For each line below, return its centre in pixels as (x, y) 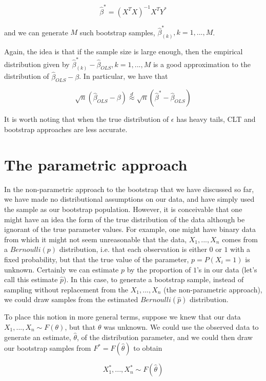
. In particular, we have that (124, 76)
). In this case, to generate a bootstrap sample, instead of (154, 279)
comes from (240, 239)
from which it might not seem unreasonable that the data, (96, 239)
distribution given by (37, 64)
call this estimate (31, 279)
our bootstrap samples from (48, 348)
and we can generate (36, 32)
